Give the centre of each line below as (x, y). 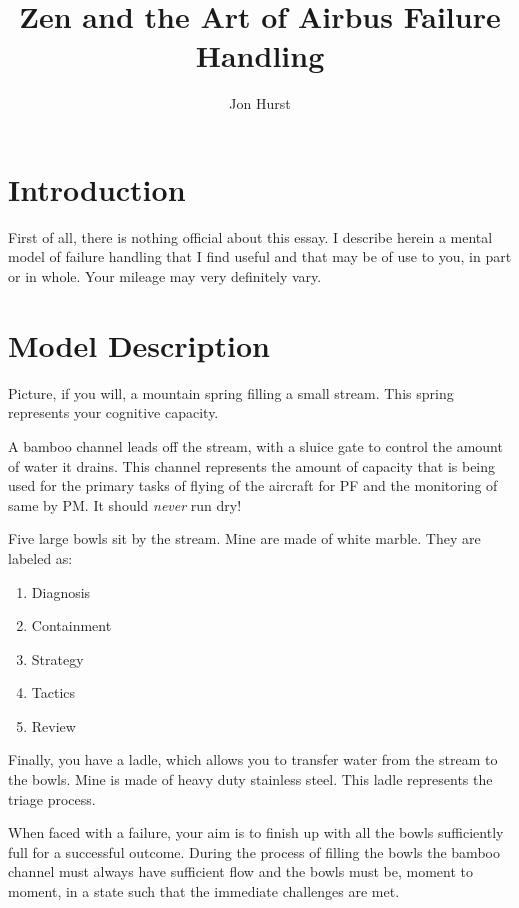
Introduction (97, 188)
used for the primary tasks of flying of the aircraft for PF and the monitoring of (253, 485)
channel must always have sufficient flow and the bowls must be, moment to (241, 871)
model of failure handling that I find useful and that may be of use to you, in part (260, 256)
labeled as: (40, 557)
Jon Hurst (260, 103)
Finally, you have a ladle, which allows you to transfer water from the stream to (253, 759)
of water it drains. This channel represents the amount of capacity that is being (252, 465)
